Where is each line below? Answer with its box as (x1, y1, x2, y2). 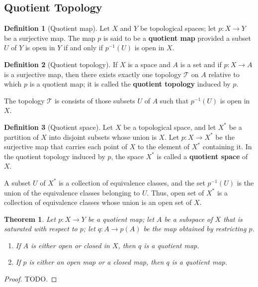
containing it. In (202, 141, 252, 152)
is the (237, 177, 254, 188)
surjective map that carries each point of (4, 141, 127, 152)
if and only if (64, 42, 103, 53)
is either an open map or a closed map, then (29, 257, 164, 267)
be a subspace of (164, 213, 213, 224)
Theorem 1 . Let (4, 213, 56, 224)
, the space (111, 151, 144, 161)
